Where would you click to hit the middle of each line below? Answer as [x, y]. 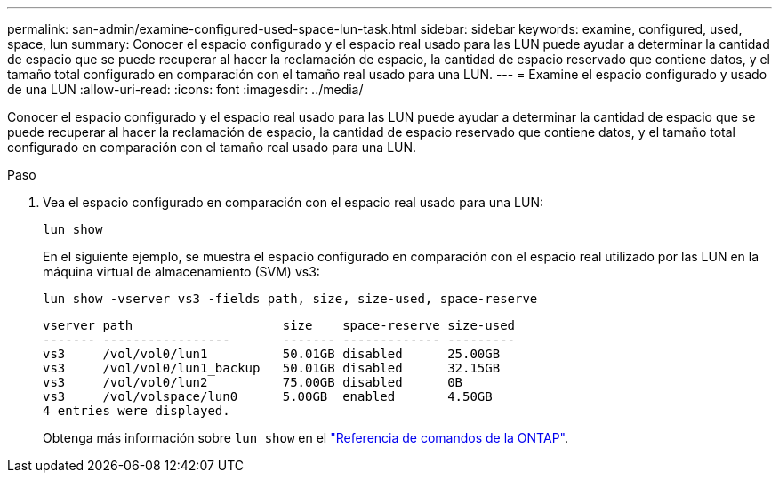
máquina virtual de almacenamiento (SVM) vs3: [181, 272]
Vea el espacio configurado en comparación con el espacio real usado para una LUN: [293, 202]
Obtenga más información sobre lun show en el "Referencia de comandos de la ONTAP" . [305, 438]
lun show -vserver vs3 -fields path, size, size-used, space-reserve [290, 299]
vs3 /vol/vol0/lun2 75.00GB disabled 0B [253, 382]
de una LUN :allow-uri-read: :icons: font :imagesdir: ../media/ [185, 89]
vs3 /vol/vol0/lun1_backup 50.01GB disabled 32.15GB [272, 368]
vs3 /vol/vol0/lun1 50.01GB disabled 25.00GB [272, 354]
